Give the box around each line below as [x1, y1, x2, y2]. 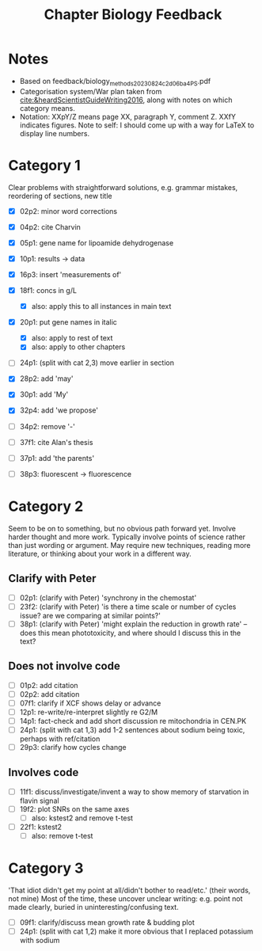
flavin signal [19, 796, 59, 805]
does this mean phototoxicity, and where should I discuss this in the [19, 628, 241, 637]
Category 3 [8, 859, 84, 877]
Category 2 [8, 497, 84, 515]
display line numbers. [19, 128, 89, 138]
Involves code [8, 766, 79, 779]
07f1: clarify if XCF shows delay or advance [19, 698, 161, 708]
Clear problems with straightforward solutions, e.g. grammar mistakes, [8, 182, 238, 192]
